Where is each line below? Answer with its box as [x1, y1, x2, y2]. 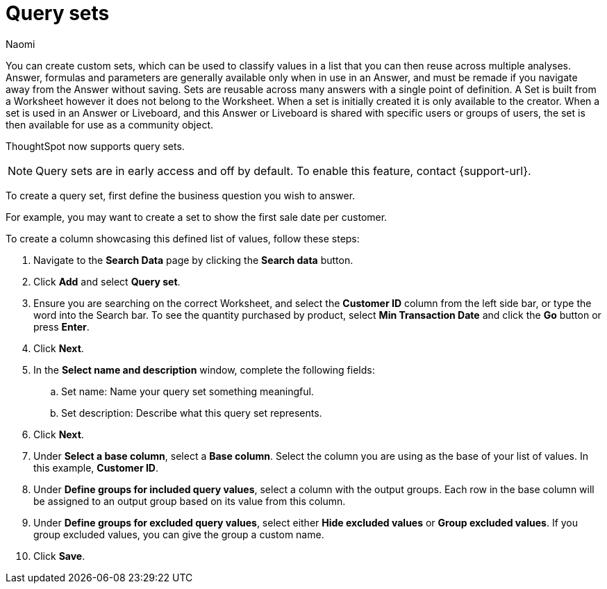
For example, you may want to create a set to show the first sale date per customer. [6, 210, 388, 223]
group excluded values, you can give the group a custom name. [33, 528, 324, 540]
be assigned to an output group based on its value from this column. [33, 495, 346, 507]
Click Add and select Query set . [33, 275, 181, 288]
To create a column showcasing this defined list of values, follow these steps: [6, 232, 360, 244]
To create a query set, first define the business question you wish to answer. [6, 189, 356, 201]
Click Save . [33, 549, 85, 562]
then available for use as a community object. [6, 118, 214, 131]
